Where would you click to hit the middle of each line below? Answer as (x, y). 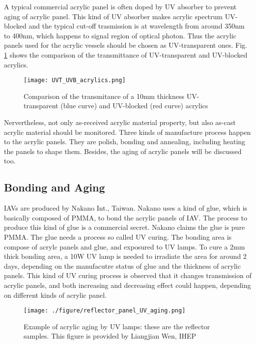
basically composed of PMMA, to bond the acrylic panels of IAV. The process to (126, 217)
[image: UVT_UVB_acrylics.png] (75, 80)
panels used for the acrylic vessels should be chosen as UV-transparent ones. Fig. (126, 45)
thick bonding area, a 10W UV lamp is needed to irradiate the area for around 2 (125, 256)
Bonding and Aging (55, 187)
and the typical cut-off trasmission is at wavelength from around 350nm (137, 26)
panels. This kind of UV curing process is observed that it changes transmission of (128, 275)
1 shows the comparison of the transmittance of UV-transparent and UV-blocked (126, 54)
